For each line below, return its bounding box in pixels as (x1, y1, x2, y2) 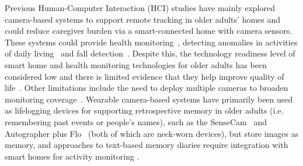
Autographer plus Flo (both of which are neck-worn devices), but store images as (5, 127, 299, 139)
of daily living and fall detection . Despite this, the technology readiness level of (5, 47, 295, 59)
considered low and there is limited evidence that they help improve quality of (5, 70, 284, 82)
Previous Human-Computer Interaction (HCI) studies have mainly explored (5, 2, 275, 13)
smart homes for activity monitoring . (5, 150, 140, 162)
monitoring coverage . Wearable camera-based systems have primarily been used (5, 93, 293, 105)
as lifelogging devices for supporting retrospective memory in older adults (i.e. (5, 104, 284, 116)
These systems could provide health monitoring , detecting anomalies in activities (5, 36, 298, 48)
